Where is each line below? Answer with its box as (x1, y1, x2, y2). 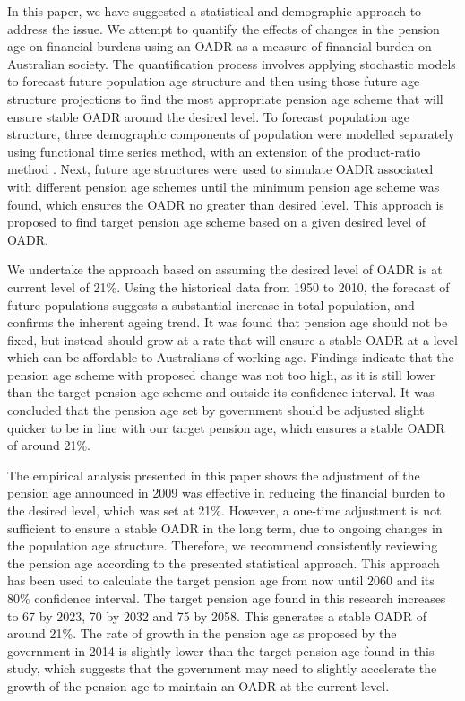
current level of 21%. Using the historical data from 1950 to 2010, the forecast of (7, 277, 450, 296)
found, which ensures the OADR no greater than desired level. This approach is (7, 195, 444, 213)
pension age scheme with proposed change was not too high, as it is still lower (7, 365, 435, 384)
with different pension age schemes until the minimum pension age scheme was (7, 177, 440, 195)
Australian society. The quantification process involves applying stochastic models (7, 54, 456, 73)
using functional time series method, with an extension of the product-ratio (7, 142, 421, 160)
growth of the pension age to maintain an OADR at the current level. (7, 676, 390, 695)
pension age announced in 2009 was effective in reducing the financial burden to (7, 483, 446, 502)
